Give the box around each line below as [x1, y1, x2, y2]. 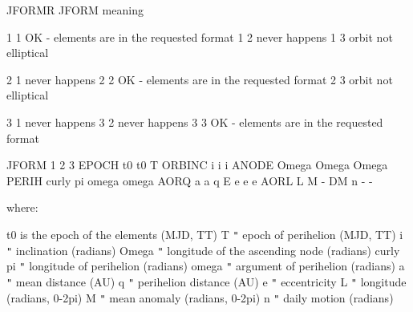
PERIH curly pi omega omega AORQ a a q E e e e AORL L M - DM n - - [6, 172, 373, 188]
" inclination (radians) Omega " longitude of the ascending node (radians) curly [6, 241, 400, 258]
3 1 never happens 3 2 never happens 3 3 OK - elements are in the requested [6, 113, 383, 130]
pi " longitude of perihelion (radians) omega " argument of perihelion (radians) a [6, 257, 405, 274]
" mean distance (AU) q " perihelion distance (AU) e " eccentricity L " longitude [6, 273, 407, 290]
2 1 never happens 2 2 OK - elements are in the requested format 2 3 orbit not [6, 71, 393, 87]
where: [6, 199, 38, 216]
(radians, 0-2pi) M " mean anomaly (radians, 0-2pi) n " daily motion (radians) [6, 289, 394, 306]
